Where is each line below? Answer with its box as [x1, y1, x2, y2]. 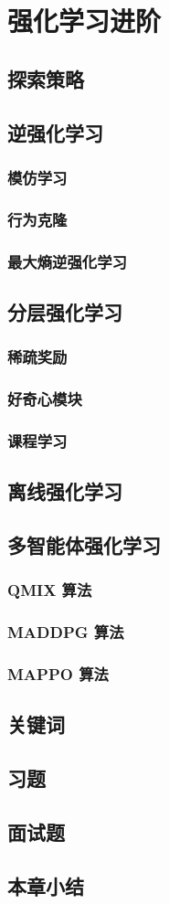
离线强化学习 [7, 477, 122, 505]
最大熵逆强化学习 [7, 250, 127, 272]
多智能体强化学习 [7, 530, 161, 558]
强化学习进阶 [7, 2, 162, 39]
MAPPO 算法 [7, 662, 109, 685]
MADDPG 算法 [7, 621, 124, 643]
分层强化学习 [7, 297, 122, 325]
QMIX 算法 [7, 579, 92, 601]
